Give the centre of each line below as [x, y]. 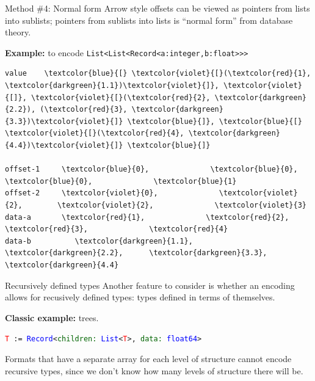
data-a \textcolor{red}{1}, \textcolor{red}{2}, [147, 217]
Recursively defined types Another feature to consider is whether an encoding [150, 285]
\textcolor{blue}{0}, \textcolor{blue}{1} [121, 181]
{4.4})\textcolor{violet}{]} [64, 145]
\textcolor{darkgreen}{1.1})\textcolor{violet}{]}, [112, 86]
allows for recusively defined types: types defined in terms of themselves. [140, 297]
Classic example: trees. [52, 317]
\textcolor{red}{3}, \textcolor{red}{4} [117, 229]
